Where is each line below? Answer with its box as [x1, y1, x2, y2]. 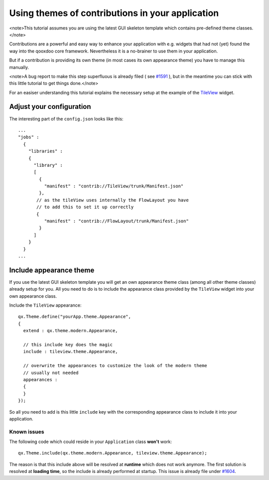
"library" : [33, 162, 63, 168]
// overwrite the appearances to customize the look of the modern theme [23, 363, 207, 369]
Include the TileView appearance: [9, 302, 82, 308]
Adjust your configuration [9, 102, 92, 111]
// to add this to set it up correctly [36, 204, 134, 210]
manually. [9, 64, 29, 70]
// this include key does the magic [23, 342, 113, 348]
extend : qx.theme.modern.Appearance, [23, 328, 118, 334]
